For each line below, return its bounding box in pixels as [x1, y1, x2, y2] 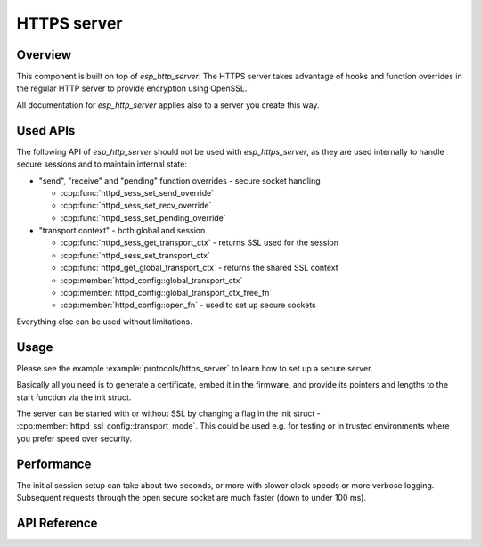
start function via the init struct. [16, 392, 132, 403]
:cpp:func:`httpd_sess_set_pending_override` [61, 212, 226, 223]
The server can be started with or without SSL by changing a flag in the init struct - [16, 408, 321, 419]
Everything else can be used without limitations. [16, 316, 192, 327]
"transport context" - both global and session [38, 225, 206, 236]
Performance [16, 456, 92, 471]
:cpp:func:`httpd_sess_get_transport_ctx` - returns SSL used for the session [61, 237, 338, 249]
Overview [16, 47, 72, 62]
